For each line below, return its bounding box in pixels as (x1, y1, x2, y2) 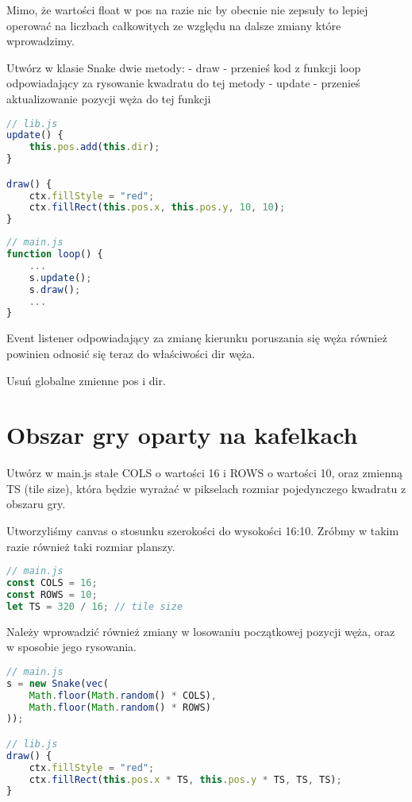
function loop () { (6, 249, 103, 260)
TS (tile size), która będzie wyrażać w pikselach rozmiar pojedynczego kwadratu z (6, 480, 406, 496)
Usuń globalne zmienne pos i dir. (6, 372, 166, 388)
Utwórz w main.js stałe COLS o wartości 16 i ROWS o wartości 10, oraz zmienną (6, 465, 402, 481)
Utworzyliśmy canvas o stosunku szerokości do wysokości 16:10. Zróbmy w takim (6, 522, 399, 539)
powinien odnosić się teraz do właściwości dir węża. (6, 345, 256, 361)
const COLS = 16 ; (6, 577, 98, 589)
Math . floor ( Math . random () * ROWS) (29, 701, 211, 713)
